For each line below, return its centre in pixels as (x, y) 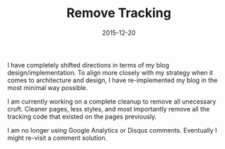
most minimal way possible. (48, 87)
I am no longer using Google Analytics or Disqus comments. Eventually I (112, 130)
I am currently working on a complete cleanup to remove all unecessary (112, 101)
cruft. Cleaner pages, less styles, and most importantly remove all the (109, 109)
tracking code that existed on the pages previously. (82, 116)
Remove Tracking (119, 13)
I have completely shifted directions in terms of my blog (88, 65)
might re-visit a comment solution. (57, 138)
